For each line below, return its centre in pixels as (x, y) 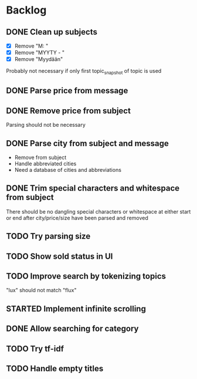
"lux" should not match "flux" (42, 290)
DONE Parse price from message (67, 91)
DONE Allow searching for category (72, 329)
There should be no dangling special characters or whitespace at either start (98, 211)
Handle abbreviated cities (45, 164)
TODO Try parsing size (48, 236)
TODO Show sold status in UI (60, 256)
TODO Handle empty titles (55, 368)
